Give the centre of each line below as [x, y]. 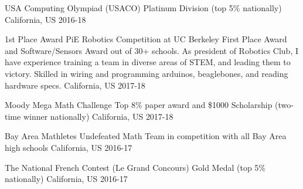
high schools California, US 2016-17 [69, 147]
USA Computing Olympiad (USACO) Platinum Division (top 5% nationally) [143, 8]
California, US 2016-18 [45, 19]
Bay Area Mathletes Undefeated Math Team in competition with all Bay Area [146, 136]
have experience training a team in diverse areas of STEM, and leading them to [148, 62]
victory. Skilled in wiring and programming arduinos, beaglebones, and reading [147, 73]
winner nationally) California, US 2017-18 [98, 116]
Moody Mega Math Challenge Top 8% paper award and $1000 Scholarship [139, 105]
